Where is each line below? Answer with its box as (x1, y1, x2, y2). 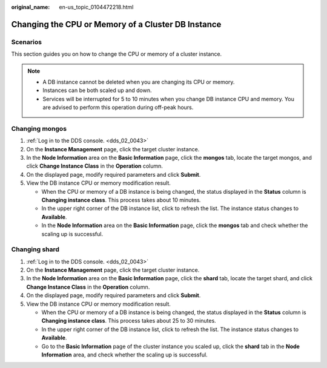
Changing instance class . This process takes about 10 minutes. (41, 196, 201, 203)
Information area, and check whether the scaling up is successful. (41, 351, 208, 358)
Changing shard (11, 245, 60, 254)
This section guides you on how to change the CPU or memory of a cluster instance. (11, 50, 222, 57)
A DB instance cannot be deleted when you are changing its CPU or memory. (42, 78, 235, 85)
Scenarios (11, 38, 42, 46)
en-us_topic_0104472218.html (59, 4, 134, 10)
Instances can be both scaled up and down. (42, 87, 152, 94)
